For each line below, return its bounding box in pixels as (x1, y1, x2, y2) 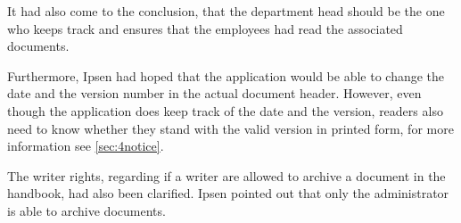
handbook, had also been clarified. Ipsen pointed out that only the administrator (7, 184, 449, 202)
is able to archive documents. (7, 201, 166, 219)
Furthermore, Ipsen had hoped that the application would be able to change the (7, 66, 445, 85)
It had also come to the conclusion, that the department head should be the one (7, 2, 445, 20)
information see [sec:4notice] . (7, 136, 164, 155)
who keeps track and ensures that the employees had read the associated (7, 19, 403, 37)
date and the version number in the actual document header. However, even (7, 84, 422, 103)
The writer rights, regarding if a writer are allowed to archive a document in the (7, 166, 446, 185)
